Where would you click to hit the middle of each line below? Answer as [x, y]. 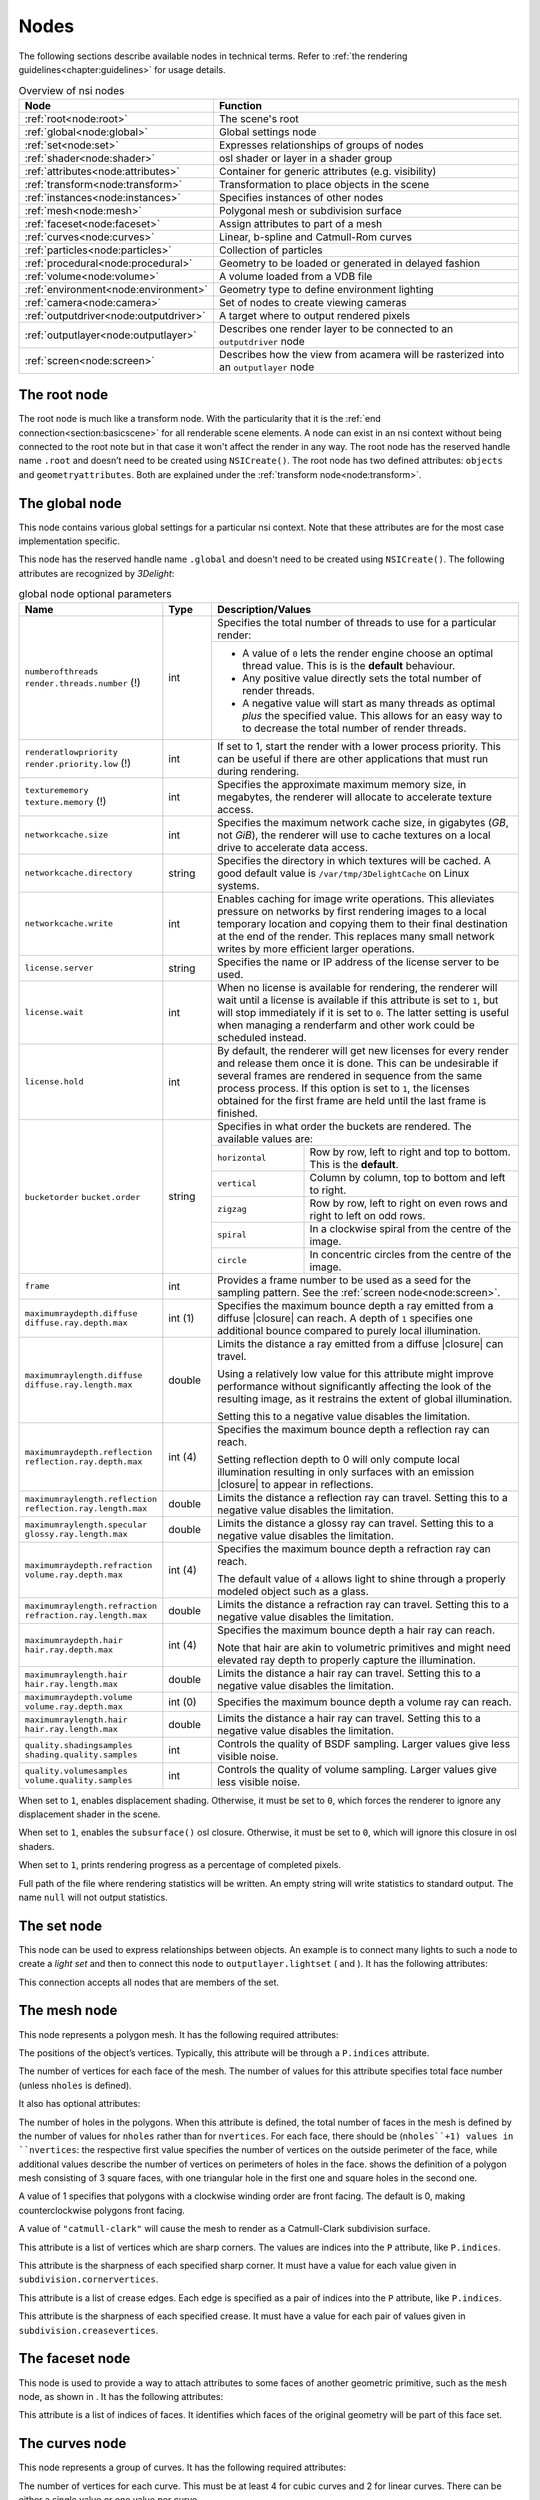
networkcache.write [69, 923]
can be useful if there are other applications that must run [352, 758]
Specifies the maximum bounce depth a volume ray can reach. [364, 1702]
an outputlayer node [266, 367]
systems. [238, 885]
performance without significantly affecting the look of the [354, 1386]
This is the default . [354, 1164]
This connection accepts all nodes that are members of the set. [149, 1982]
